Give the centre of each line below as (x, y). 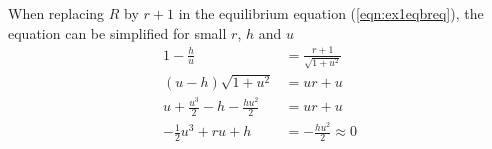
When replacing (56, 13)
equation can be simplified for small (117, 32)
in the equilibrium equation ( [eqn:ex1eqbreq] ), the (331, 13)
